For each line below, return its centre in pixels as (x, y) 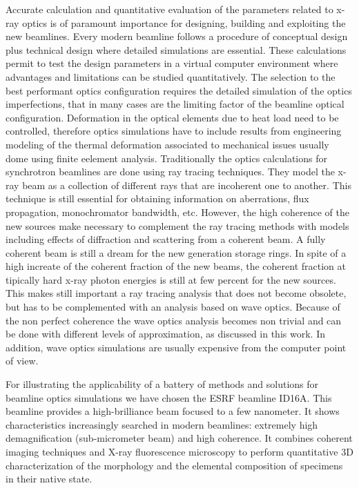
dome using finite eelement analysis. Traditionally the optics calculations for (166, 158)
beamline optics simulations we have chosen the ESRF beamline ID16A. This (169, 397)
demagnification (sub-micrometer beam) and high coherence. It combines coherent (179, 438)
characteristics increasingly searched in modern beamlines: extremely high (162, 424)
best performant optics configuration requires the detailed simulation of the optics (179, 90)
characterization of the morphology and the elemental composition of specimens (174, 465)
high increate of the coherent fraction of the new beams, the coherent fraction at (176, 266)
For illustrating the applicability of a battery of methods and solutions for (162, 384)
